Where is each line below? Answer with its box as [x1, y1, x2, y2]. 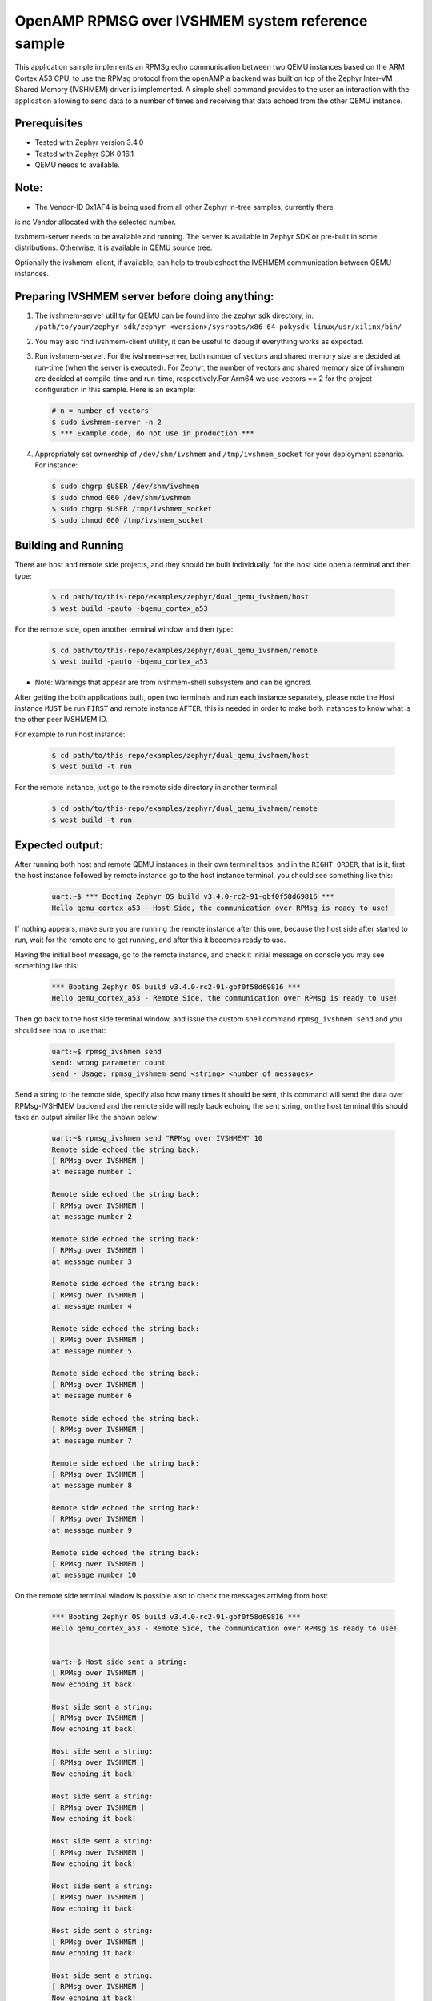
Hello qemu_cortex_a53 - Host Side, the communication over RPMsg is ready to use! [51, 903, 390, 912]
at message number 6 [51, 1391, 132, 1401]
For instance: [34, 460, 78, 470]
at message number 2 [51, 1212, 132, 1221]
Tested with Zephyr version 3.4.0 [34, 138, 144, 147]
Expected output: [14, 838, 103, 852]
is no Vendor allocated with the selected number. [14, 217, 176, 227]
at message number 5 [51, 1346, 132, 1356]
